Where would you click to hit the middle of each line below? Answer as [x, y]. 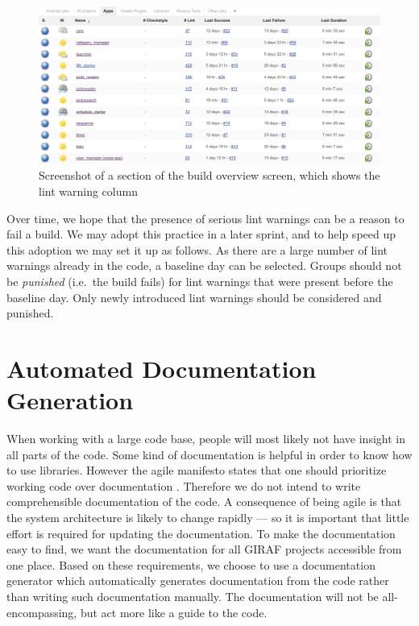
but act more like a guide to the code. [174, 612]
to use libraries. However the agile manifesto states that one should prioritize [197, 470]
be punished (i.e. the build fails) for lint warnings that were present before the [200, 281]
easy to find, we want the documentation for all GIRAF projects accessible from [204, 549]
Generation [70, 400]
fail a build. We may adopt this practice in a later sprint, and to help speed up [201, 234]
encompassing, [42, 612]
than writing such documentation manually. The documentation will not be [193, 597]
